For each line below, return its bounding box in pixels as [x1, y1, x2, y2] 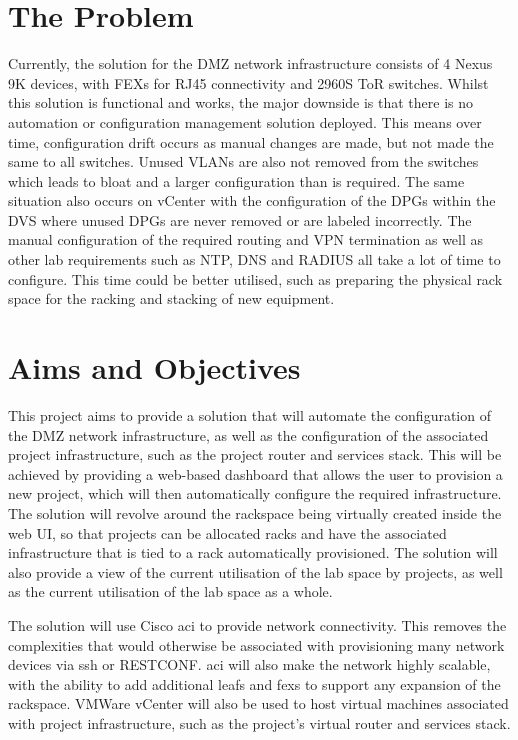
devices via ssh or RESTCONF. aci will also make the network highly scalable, [8, 654, 491, 675]
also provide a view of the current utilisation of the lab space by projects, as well [8, 561, 503, 582]
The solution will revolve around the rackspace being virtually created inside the [8, 502, 502, 523]
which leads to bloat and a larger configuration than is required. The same [8, 170, 465, 191]
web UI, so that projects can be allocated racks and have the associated [8, 522, 447, 543]
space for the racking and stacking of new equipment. [8, 288, 335, 309]
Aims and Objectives [8, 347, 301, 388]
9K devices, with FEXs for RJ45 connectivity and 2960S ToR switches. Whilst [8, 72, 489, 93]
